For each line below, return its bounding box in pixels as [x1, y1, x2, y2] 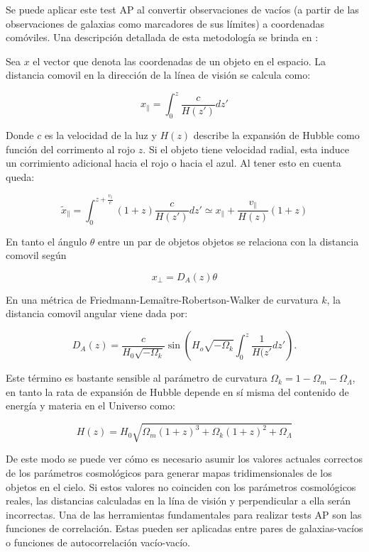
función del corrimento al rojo [6, 141, 136, 156]
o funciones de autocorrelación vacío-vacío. [6, 534, 190, 549]
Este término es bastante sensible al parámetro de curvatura [6, 370, 268, 385]
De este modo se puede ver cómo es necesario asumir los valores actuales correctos [6, 451, 363, 466]
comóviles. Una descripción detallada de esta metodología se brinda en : [6, 30, 319, 45]
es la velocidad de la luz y [44, 128, 157, 143]
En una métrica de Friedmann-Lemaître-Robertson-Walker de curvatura [6, 292, 319, 307]
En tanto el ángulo [6, 233, 87, 248]
